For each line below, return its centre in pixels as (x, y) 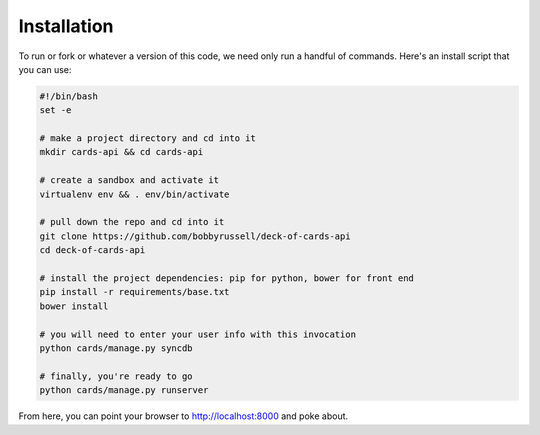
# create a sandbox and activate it (129, 180)
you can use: (45, 69)
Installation (66, 26)
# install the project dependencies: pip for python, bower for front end (227, 278)
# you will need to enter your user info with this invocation (198, 334)
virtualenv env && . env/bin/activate (134, 194)
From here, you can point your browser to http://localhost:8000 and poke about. (183, 416)
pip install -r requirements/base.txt (134, 292)
